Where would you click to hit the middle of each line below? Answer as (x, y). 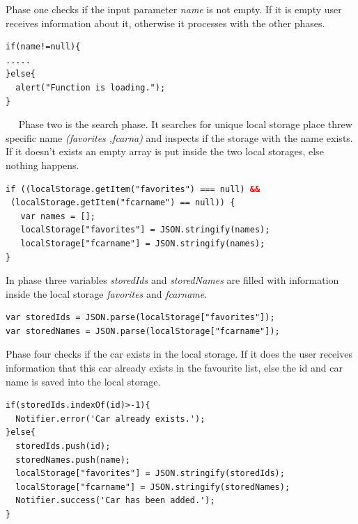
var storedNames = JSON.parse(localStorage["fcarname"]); (143, 331)
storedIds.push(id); (63, 446)
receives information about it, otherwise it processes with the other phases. (165, 23)
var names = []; (58, 216)
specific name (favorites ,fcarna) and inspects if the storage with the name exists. (179, 137)
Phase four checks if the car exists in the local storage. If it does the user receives (179, 354)
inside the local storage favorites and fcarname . (107, 293)
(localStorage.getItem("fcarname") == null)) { (123, 203)
